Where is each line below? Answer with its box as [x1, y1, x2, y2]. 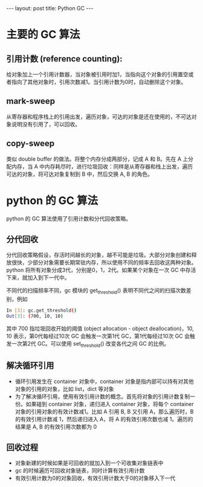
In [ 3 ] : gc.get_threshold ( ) [6, 308, 77, 314]
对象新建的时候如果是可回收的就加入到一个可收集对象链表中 [14, 459, 164, 466]
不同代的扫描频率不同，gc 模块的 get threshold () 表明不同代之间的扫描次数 [6, 287, 186, 295]
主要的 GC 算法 [6, 28, 80, 42]
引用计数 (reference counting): [6, 53, 123, 64]
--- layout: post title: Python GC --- [6, 5, 94, 11]
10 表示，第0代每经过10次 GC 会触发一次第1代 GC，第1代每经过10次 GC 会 [6, 332, 190, 340]
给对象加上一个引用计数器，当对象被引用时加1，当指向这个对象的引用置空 [6, 71, 188, 78]
